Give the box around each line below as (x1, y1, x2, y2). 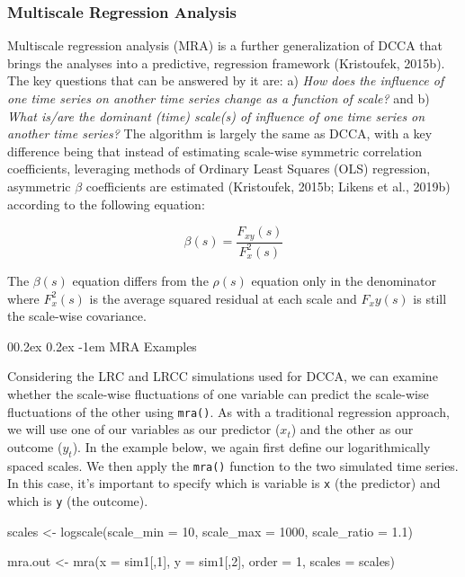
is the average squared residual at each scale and (89, 288, 357, 307)
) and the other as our (291, 420, 414, 439)
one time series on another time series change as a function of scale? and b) (7, 89, 430, 107)
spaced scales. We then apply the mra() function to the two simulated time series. (7, 456, 459, 475)
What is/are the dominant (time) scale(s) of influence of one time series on (7, 106, 425, 125)
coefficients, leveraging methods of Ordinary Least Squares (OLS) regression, (7, 159, 431, 178)
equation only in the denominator (251, 271, 436, 289)
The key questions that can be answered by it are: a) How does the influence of (7, 71, 444, 90)
